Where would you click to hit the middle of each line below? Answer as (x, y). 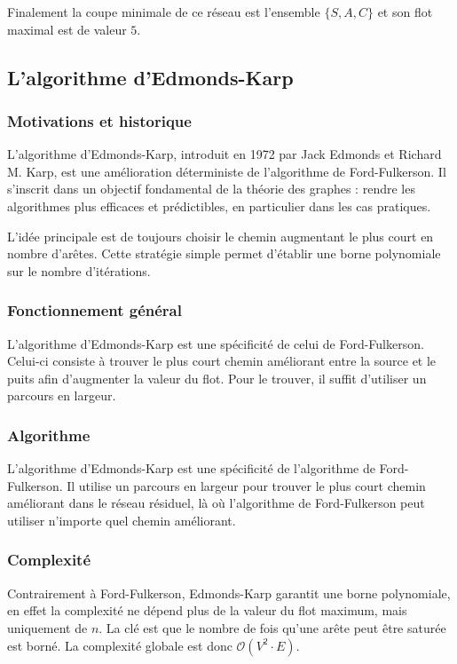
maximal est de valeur (67, 29)
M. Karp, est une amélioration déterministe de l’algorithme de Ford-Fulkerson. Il (227, 171)
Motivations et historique (99, 120)
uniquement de (47, 627)
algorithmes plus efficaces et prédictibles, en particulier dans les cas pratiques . (219, 206)
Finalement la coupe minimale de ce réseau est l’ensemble (164, 12)
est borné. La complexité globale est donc (120, 645)
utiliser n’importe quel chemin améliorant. (122, 520)
